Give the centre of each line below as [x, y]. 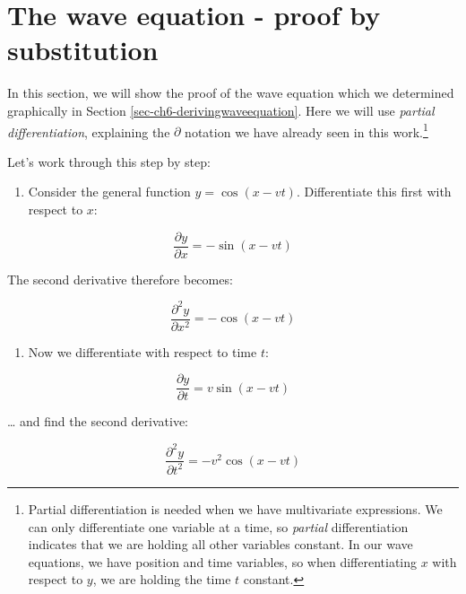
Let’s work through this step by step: [109, 161]
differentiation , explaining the [89, 131]
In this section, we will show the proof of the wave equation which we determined [231, 93]
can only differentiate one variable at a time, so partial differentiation [218, 526]
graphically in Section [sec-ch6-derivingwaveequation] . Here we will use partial [221, 110]
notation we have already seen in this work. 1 [306, 130]
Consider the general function [109, 192]
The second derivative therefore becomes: [120, 279]
